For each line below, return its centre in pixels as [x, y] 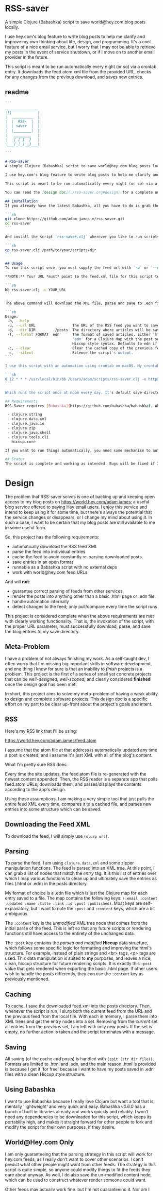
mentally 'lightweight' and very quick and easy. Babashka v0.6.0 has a [75, 1106]
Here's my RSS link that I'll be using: [41, 731]
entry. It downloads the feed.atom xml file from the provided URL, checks [78, 71]
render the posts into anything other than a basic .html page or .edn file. [84, 596]
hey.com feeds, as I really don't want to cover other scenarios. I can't [74, 1159]
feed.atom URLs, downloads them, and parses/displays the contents [73, 784]
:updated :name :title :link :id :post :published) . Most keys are [73, 903]
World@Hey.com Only [40, 1142]
